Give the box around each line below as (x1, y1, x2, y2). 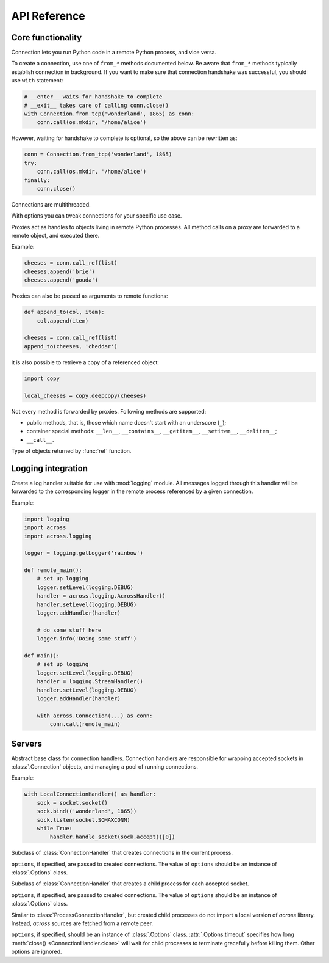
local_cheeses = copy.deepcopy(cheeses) (24, 392, 146, 399)
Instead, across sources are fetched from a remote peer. (11, 920, 154, 927)
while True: (37, 825, 73, 832)
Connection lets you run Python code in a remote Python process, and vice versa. (11, 49, 217, 56)
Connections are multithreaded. (11, 200, 91, 208)
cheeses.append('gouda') (24, 277, 99, 284)
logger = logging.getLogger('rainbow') (24, 550, 143, 557)
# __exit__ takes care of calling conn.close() (24, 101, 169, 109)
